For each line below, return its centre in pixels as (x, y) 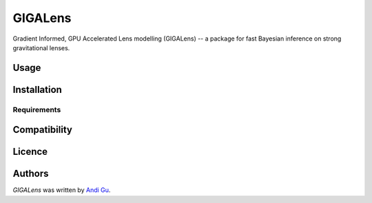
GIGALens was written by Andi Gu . (62, 190)
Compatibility (42, 130)
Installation (37, 89)
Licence (30, 152)
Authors (31, 174)
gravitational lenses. (41, 47)
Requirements (37, 109)
